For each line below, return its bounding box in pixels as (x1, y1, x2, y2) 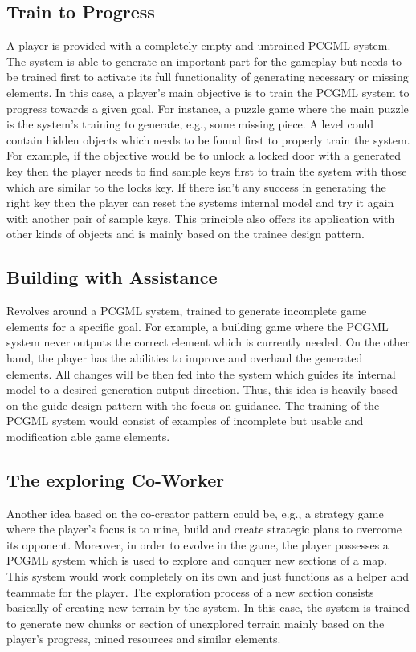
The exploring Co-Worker (6, 467, 225, 492)
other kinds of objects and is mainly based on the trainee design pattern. (6, 225, 365, 242)
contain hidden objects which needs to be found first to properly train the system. (6, 131, 410, 148)
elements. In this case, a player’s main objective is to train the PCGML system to (6, 83, 410, 100)
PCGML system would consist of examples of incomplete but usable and (6, 412, 364, 429)
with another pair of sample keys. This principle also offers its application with (6, 209, 395, 226)
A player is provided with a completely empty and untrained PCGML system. (6, 37, 391, 54)
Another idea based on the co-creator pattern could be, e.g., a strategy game (6, 504, 384, 521)
